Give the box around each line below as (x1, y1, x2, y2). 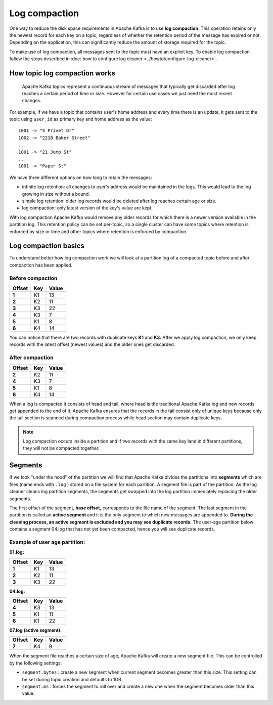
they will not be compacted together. (23, 445, 100, 451)
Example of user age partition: (9, 539, 85, 546)
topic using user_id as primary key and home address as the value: (9, 116, 152, 122)
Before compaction (9, 275, 58, 282)
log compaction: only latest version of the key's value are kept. (22, 205, 153, 211)
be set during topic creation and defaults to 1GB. (22, 676, 123, 682)
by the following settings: (9, 660, 62, 666)
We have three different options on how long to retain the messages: (9, 174, 152, 181)
